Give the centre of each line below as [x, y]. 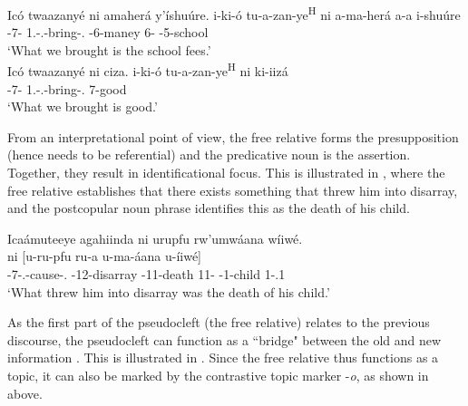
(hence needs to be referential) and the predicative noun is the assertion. [209, 155]
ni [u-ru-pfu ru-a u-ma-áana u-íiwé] [104, 256]
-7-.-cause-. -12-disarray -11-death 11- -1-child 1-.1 [146, 274]
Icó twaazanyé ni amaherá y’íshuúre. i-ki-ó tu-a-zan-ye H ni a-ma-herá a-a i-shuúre [234, 13]
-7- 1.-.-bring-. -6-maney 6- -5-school [108, 32]
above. [25, 393]
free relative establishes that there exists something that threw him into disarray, [233, 190]
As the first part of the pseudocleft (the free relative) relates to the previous [219, 322]
